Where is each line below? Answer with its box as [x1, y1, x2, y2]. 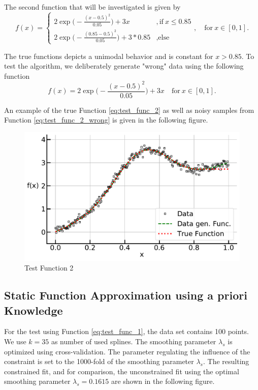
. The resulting [203, 356, 249, 367]
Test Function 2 [24, 262, 74, 273]
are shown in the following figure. [111, 376, 215, 386]
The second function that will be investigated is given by [4, 2, 181, 12]
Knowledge [4, 302, 63, 318]
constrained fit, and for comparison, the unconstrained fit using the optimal [4, 366, 239, 376]
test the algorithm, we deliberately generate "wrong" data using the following [4, 61, 244, 71]
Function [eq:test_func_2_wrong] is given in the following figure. [4, 114, 208, 125]
